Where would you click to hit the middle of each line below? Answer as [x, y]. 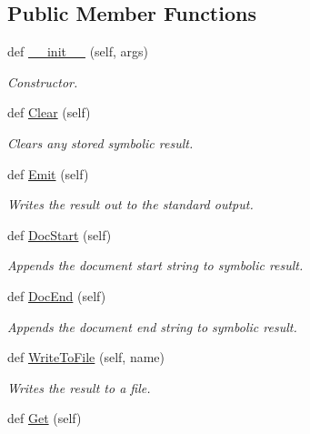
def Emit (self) [48, 173]
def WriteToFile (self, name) [86, 357]
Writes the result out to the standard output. [130, 204]
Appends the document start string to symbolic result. [155, 265]
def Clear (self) [49, 112]
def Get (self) [45, 418]
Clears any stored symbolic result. [100, 142]
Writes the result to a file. [79, 387]
